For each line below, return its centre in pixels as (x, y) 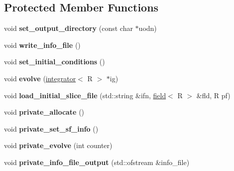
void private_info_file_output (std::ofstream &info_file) (97, 162)
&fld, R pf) (213, 95)
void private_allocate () (44, 112)
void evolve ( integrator (40, 78)
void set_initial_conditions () (55, 62)
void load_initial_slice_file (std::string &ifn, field (85, 95)
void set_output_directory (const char (68, 28)
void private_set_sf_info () (51, 128)
